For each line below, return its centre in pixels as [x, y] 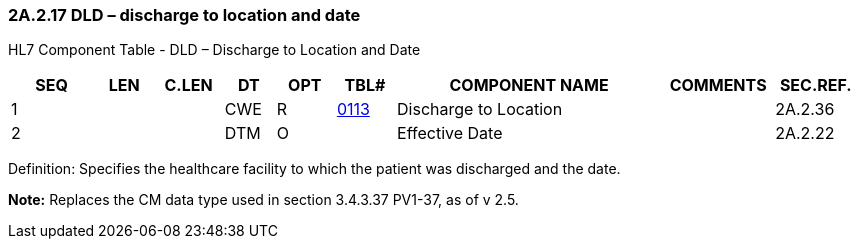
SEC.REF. [815, 85]
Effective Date [450, 133]
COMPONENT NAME [529, 85]
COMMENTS [718, 85]
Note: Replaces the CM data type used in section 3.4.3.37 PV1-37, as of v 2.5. [263, 200]
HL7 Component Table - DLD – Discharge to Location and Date [214, 50]
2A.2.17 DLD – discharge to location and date [184, 15]
